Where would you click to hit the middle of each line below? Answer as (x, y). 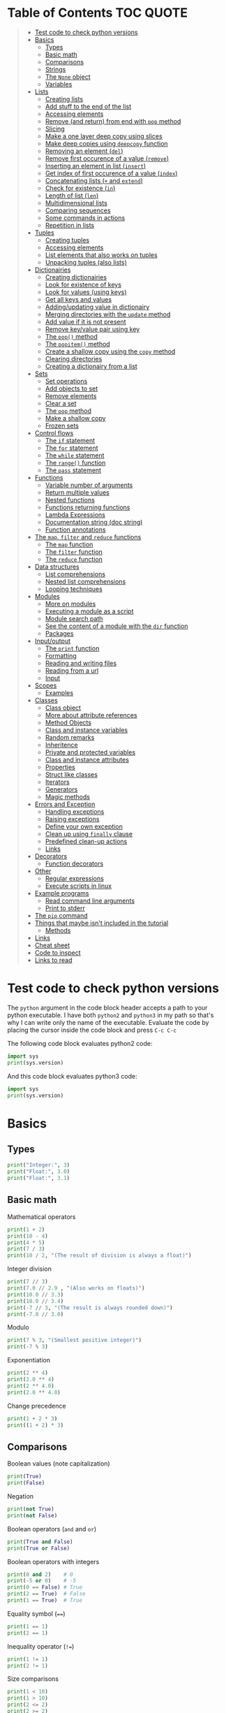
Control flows (54, 433)
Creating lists (64, 99)
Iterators (57, 782)
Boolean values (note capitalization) (59, 1464)
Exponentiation (29, 1360)
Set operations (66, 381)
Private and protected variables (90, 752)
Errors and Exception (65, 804)
